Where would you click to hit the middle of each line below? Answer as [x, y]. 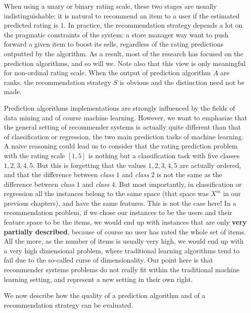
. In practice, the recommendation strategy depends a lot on [153, 25]
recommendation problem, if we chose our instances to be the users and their [118, 212]
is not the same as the [189, 174]
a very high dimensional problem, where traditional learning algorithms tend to [122, 250]
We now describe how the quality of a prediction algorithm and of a [105, 295]
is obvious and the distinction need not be [182, 82]
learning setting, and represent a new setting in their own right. [98, 279]
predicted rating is [31, 25]
